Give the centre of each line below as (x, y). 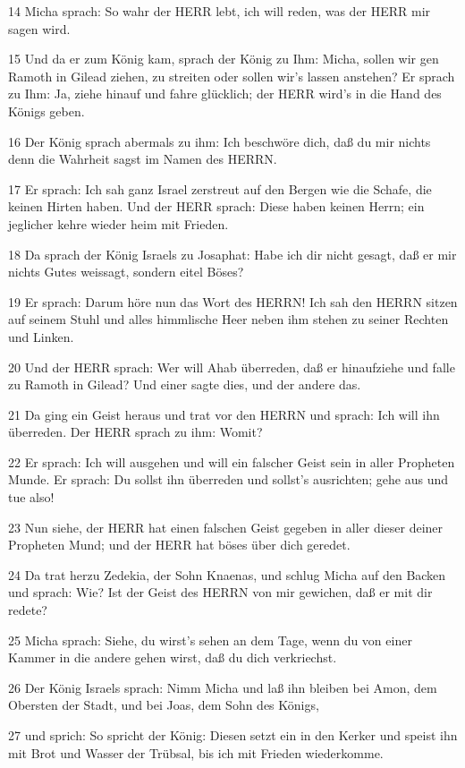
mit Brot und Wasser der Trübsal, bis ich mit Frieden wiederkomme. (196, 752)
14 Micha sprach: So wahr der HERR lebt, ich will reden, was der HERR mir (220, 11)
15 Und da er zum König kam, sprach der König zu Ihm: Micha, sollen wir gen (224, 59)
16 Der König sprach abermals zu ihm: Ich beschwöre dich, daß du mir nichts (220, 141)
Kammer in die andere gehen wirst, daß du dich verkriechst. (173, 657)
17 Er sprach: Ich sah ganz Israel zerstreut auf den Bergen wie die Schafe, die (220, 188)
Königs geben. (46, 111)
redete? (28, 610)
